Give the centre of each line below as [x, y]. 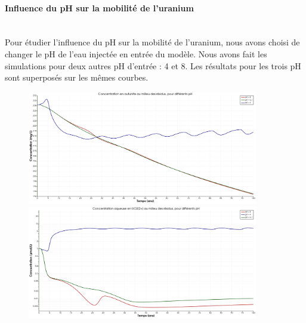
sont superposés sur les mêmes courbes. [77, 77]
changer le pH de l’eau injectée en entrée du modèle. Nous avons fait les [136, 53]
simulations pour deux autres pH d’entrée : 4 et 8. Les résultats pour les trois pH [153, 65]
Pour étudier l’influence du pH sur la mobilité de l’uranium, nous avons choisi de [152, 42]
